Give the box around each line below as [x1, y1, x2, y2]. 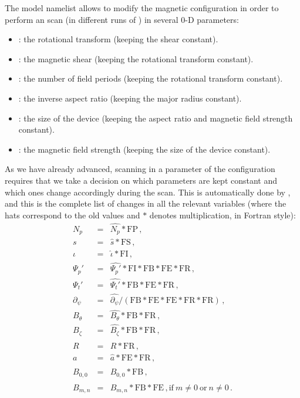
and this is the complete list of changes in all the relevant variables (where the [5, 197, 286, 210]
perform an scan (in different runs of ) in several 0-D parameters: [5, 13, 239, 25]
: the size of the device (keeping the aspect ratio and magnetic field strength [18, 112, 293, 124]
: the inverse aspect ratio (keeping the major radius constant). [18, 92, 242, 104]
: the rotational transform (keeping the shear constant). [18, 33, 218, 45]
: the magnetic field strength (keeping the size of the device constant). [18, 143, 271, 155]
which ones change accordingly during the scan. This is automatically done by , [5, 185, 291, 198]
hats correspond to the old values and [5, 208, 140, 221]
